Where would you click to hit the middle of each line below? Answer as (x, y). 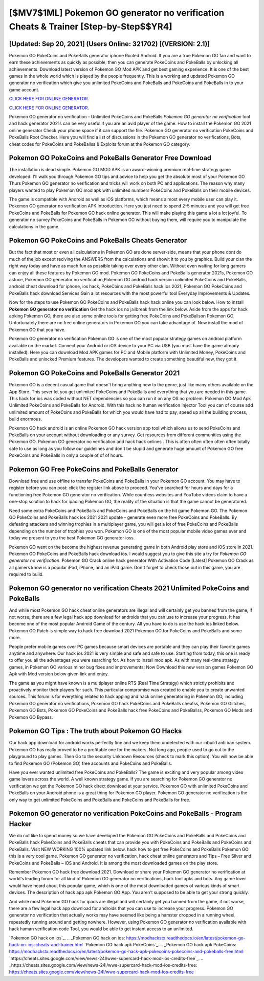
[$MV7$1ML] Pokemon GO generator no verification (117, 13)
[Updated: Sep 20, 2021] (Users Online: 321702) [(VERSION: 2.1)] (110, 44)
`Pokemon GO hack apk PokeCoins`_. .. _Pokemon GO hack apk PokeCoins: (160, 944)
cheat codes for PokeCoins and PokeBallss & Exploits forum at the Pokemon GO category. (100, 144)
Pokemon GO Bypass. (31, 717)
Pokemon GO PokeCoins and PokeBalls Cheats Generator (98, 240)
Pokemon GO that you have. (37, 330)
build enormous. (25, 419)
